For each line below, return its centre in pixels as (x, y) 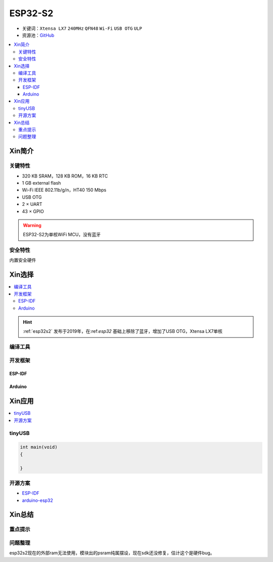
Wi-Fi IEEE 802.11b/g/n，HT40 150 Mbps (64, 190)
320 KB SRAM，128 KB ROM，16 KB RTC (65, 176)
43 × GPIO (33, 211)
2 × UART (32, 204)
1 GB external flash (41, 183)
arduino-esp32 (37, 500)
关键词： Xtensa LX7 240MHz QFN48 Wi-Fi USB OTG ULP (82, 28)
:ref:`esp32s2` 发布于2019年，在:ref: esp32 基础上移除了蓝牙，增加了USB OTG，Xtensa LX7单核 (123, 331)
